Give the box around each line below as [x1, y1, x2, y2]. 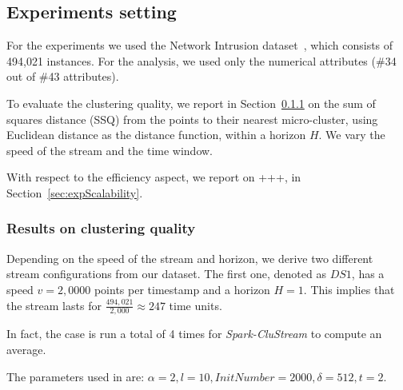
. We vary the [318, 126, 385, 143]
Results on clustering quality [6, 218, 196, 238]
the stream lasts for [6, 296, 102, 313]
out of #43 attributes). [6, 68, 119, 85]
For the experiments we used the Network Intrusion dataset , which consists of [6, 37, 393, 54]
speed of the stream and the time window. [6, 141, 213, 158]
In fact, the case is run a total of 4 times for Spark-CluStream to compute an [6, 325, 382, 342]
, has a [351, 265, 385, 282]
